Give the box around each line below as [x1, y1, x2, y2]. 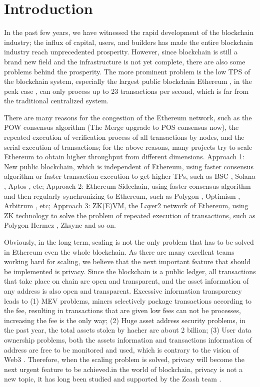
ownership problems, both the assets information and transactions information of [4, 334, 252, 345]
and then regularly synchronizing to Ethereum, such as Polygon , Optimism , [4, 190, 240, 201]
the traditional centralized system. [4, 95, 109, 106]
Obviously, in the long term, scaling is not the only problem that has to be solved [4, 237, 254, 247]
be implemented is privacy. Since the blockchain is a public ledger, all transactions [4, 266, 256, 276]
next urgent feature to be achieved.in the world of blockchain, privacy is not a [4, 364, 243, 374]
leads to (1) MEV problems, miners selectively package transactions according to [4, 295, 252, 306]
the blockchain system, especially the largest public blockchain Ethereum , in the [4, 76, 252, 86]
